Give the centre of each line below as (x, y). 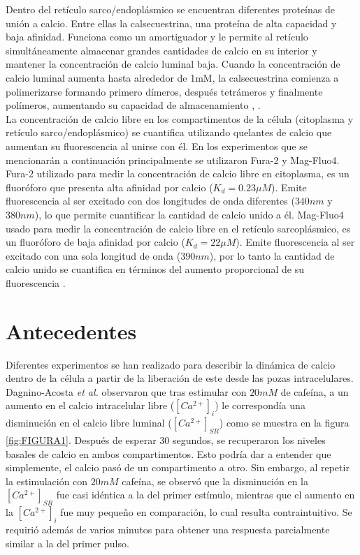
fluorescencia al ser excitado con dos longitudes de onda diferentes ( (150, 201)
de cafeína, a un (315, 391)
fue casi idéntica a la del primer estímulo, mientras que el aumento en (206, 495)
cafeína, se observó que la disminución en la (215, 481)
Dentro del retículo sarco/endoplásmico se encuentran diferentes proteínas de (170, 9)
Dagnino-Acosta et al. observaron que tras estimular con (126, 391)
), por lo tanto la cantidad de (272, 255)
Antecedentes (71, 331)
